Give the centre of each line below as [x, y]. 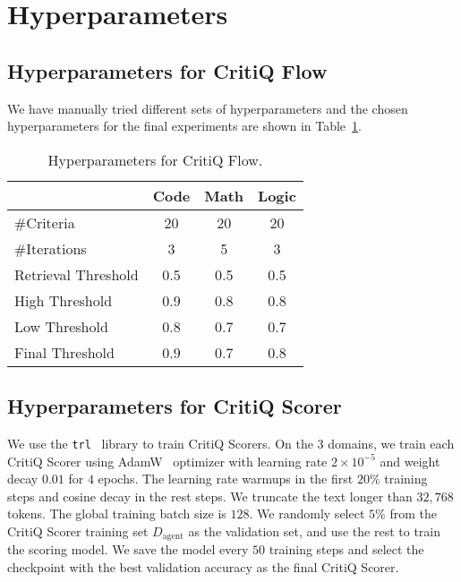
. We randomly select [307, 514]
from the [413, 514]
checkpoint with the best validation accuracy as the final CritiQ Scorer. [203, 567]
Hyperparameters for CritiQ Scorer [175, 406]
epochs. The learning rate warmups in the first [226, 479]
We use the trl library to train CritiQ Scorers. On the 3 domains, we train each [231, 443]
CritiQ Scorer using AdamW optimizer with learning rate [167, 461]
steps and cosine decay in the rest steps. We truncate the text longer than [210, 496]
